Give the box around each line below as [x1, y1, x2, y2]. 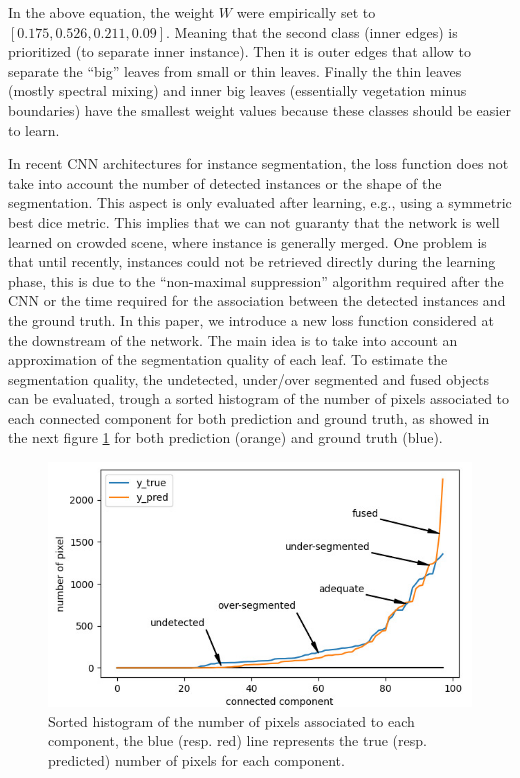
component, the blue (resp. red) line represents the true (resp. [48, 730, 427, 751]
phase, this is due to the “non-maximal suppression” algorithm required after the [8, 270, 504, 291]
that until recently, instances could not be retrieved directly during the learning [8, 251, 496, 272]
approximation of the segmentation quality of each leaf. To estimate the [8, 349, 448, 370]
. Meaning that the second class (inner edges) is [165, 21, 458, 42]
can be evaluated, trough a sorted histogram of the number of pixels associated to [8, 388, 510, 409]
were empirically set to [236, 2, 376, 22]
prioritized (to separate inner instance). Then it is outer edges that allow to [8, 41, 471, 62]
